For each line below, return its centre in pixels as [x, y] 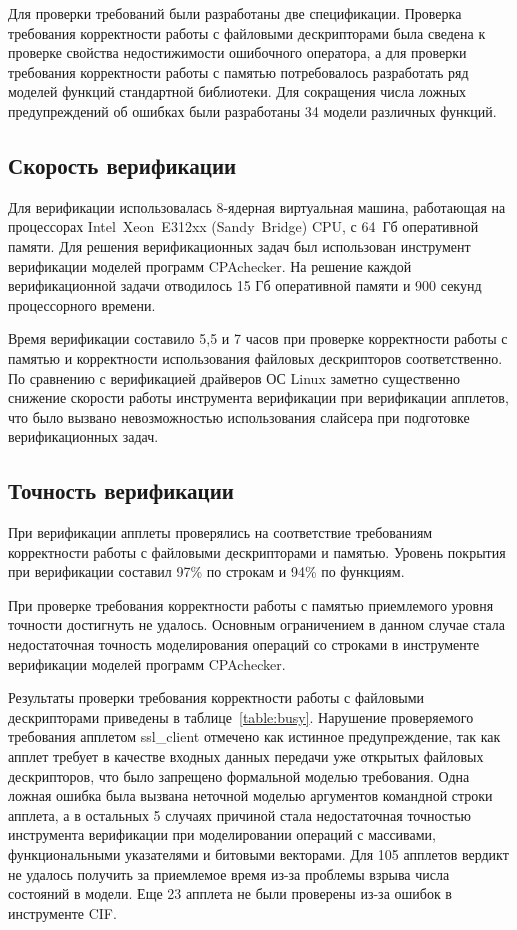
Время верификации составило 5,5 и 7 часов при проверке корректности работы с [258, 338]
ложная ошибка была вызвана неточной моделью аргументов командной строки [250, 795]
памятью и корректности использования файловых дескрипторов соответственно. [255, 357]
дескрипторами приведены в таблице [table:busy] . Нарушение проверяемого [241, 716]
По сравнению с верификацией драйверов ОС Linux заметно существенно [234, 377]
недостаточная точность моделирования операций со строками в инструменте [244, 644]
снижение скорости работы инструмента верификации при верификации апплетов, [258, 397]
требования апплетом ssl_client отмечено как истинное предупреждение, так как [254, 736]
